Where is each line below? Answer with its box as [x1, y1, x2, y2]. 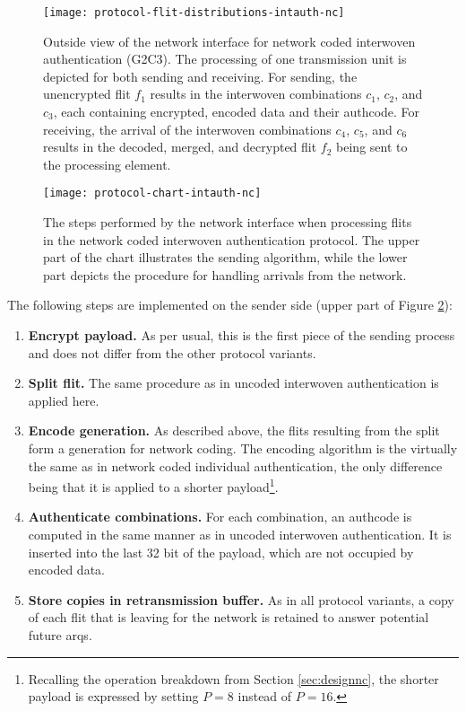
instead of [237, 687, 292, 706]
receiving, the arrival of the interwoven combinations [43, 119, 332, 138]
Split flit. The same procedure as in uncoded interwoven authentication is [28, 373, 439, 392]
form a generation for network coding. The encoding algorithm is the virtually [28, 439, 458, 457]
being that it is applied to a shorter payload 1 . [28, 475, 279, 496]
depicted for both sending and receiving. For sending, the [43, 66, 358, 85]
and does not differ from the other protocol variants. [28, 343, 316, 362]
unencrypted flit [43, 84, 131, 103]
